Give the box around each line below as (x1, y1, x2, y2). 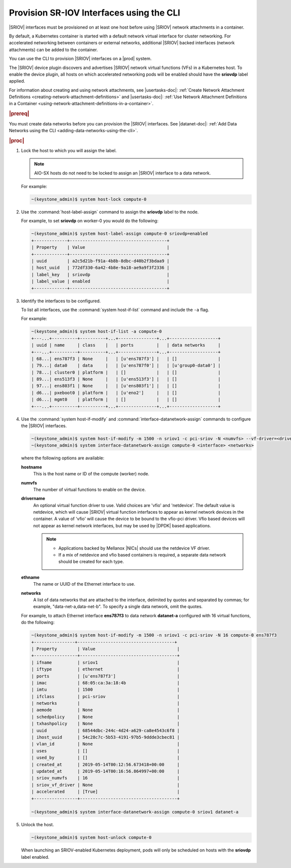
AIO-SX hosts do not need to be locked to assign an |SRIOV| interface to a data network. (34, 170, 211, 176)
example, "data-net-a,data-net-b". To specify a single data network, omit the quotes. (33, 604, 203, 609)
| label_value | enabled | (31, 278, 170, 284)
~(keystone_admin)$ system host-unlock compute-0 (31, 835, 152, 840)
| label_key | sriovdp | (31, 272, 170, 277)
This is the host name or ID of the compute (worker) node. (33, 471, 150, 477)
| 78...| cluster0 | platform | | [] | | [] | (31, 369, 221, 375)
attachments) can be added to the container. (9, 47, 98, 52)
